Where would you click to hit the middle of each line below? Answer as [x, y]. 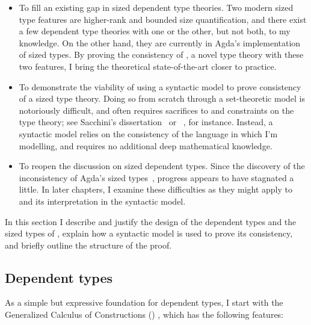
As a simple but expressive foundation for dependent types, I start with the [144, 302]
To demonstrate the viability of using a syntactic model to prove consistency [160, 86]
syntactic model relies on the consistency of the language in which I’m [148, 133]
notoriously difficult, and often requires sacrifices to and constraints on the [156, 110]
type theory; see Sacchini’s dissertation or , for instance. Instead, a [146, 122]
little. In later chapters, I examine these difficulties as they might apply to [155, 189]
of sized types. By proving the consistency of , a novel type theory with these [161, 54]
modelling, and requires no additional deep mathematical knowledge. [146, 145]
